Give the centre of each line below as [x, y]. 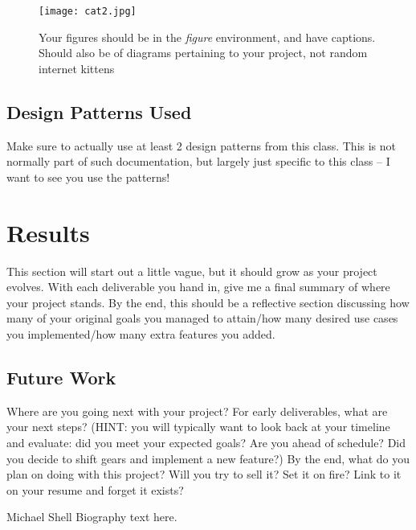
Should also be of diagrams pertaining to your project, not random [203, 53]
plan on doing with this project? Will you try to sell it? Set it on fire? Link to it [204, 474]
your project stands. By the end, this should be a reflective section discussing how [208, 302]
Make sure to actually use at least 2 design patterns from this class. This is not [202, 145]
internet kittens [77, 68]
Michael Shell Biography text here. [92, 517]
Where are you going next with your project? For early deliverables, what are [197, 411]
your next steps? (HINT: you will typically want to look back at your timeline [198, 427]
